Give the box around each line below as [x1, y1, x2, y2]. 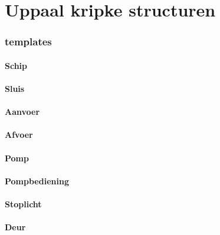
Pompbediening [5, 174, 69, 187]
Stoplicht [5, 197, 42, 210]
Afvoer [5, 128, 33, 141]
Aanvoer [5, 105, 40, 118]
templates [5, 34, 52, 49]
